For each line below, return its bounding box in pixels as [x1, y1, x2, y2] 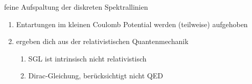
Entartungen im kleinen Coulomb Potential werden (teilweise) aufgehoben [16, 18, 248, 29]
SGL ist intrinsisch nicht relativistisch [28, 53, 147, 64]
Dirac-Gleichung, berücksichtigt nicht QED [28, 70, 163, 81]
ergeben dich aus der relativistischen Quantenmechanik [16, 36, 189, 47]
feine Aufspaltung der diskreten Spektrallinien [4, 2, 148, 12]
